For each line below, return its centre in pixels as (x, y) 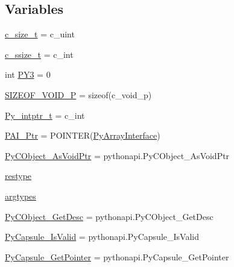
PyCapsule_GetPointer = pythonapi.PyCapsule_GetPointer (117, 256)
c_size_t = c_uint (40, 34)
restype (18, 176)
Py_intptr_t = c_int (45, 115)
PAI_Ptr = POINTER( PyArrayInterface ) (83, 135)
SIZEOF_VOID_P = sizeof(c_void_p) (78, 94)
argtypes (21, 196)
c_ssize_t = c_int (39, 54)
